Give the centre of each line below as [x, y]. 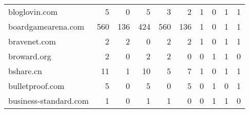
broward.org [30, 56]
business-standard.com [49, 100]
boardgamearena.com [46, 26]
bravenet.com [32, 41]
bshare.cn [25, 71]
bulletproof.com [36, 86]
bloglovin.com [33, 12]
